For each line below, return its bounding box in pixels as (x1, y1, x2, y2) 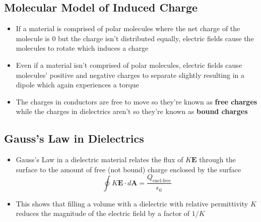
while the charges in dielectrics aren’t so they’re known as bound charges (16, 106, 248, 117)
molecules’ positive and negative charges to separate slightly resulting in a (16, 69, 245, 80)
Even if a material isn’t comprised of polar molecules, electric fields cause (16, 59, 242, 70)
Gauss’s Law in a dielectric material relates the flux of (16, 154, 183, 165)
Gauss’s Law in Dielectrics (4, 131, 144, 146)
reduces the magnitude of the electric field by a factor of (16, 208, 190, 218)
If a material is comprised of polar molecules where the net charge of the (16, 23, 240, 34)
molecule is (16, 33, 50, 43)
